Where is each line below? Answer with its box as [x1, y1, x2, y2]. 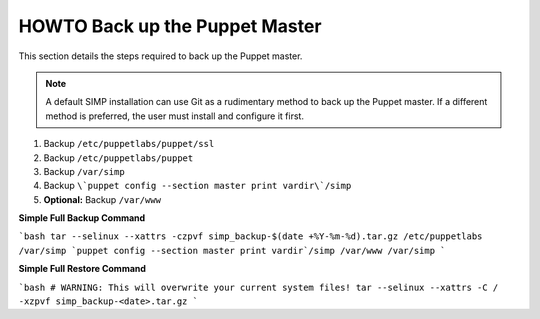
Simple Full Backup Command [18, 212, 146, 224]
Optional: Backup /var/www [43, 193, 162, 205]
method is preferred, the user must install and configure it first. [45, 110, 305, 122]
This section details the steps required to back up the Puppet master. [18, 50, 303, 62]
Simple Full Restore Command [18, 263, 147, 275]
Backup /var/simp [43, 165, 125, 177]
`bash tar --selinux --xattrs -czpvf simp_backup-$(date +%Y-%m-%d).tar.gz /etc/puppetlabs [18, 231, 483, 242]
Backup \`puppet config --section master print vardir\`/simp [43, 180, 352, 192]
